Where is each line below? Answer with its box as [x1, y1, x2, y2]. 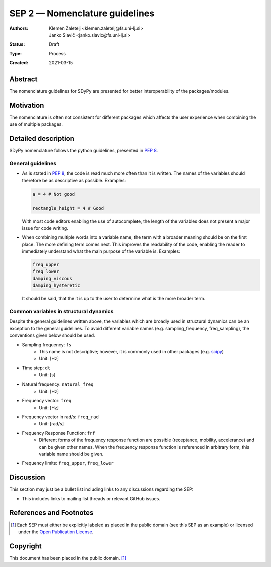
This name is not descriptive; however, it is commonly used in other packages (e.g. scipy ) [39, 348, 224, 354]
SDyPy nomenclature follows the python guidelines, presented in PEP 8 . [9, 148, 158, 154]
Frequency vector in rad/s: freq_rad [22, 414, 99, 420]
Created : [9, 60, 29, 66]
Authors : [9, 25, 29, 31]
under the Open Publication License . [18, 529, 94, 535]
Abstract [9, 75, 38, 83]
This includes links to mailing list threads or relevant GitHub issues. [22, 495, 161, 501]
